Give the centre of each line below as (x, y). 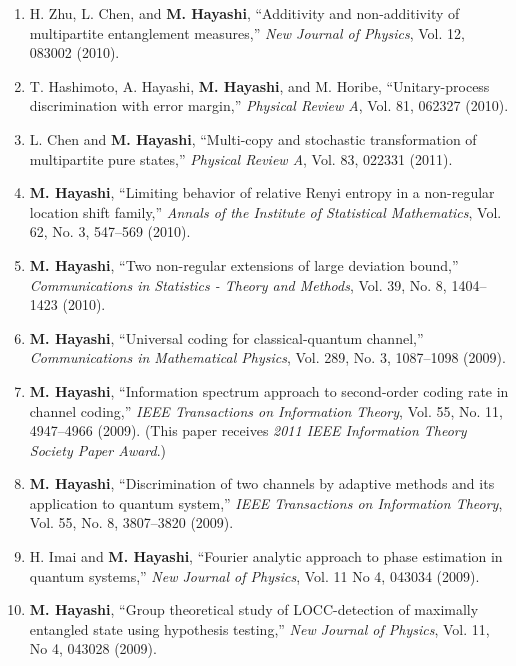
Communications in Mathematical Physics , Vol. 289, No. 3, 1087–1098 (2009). (267, 357)
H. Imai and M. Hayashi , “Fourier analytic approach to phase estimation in (266, 556)
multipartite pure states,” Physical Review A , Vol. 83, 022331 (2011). (241, 158)
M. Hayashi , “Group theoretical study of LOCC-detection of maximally (254, 609)
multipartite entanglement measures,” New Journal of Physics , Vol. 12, (247, 32)
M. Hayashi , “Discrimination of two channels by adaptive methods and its (262, 483)
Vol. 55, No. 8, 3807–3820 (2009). (131, 522)
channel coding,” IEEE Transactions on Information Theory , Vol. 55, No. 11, (266, 410)
